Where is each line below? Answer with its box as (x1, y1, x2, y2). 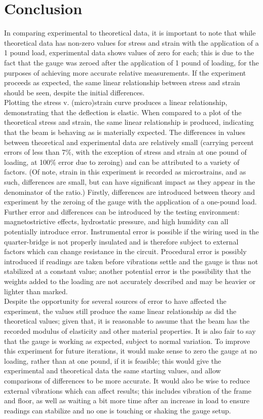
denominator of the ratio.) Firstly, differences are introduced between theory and (4, 186, 255, 197)
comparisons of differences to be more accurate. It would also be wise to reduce (4, 375, 250, 386)
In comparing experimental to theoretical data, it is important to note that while (4, 27, 256, 38)
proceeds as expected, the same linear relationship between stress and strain (4, 77, 240, 88)
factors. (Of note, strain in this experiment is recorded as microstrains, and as (4, 166, 246, 177)
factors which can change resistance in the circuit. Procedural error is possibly (4, 246, 247, 257)
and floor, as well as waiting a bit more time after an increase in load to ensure (4, 395, 250, 406)
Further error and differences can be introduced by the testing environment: (4, 206, 240, 217)
